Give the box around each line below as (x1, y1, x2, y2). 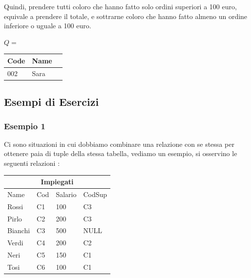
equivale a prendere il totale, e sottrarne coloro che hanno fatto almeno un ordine (4, 11, 248, 21)
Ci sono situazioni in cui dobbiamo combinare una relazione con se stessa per (4, 139, 234, 149)
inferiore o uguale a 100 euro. (4, 20, 91, 31)
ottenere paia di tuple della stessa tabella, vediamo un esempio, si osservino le (4, 148, 237, 159)
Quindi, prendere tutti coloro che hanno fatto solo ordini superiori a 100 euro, (4, 1, 237, 11)
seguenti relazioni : (4, 158, 60, 168)
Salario (56, 189, 77, 199)
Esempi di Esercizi (4, 94, 99, 109)
